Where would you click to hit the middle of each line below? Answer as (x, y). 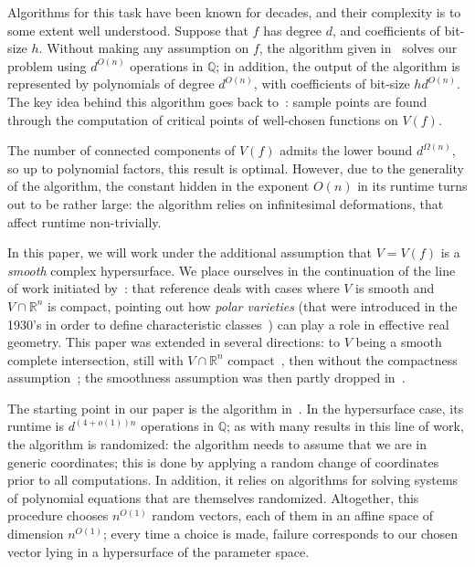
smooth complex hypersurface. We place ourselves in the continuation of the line (232, 270)
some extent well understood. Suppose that (128, 30)
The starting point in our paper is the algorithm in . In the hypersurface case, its (236, 408)
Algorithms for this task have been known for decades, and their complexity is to (234, 12)
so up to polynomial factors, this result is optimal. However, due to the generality (236, 168)
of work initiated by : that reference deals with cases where (174, 288)
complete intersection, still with (95, 359)
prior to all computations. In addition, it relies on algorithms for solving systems (233, 480)
